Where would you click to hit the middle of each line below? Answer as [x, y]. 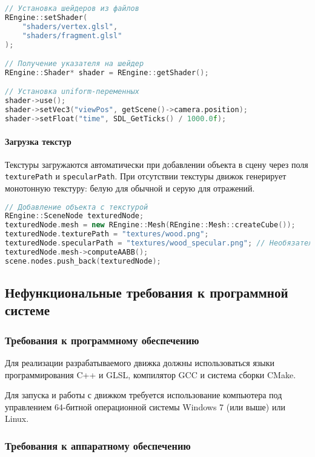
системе [28, 310]
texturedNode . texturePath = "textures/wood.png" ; [107, 234]
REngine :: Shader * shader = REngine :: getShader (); [107, 72]
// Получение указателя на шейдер [75, 64]
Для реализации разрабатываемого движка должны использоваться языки [140, 363]
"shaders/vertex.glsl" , [70, 26]
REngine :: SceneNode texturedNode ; [75, 216]
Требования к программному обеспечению [102, 340]
